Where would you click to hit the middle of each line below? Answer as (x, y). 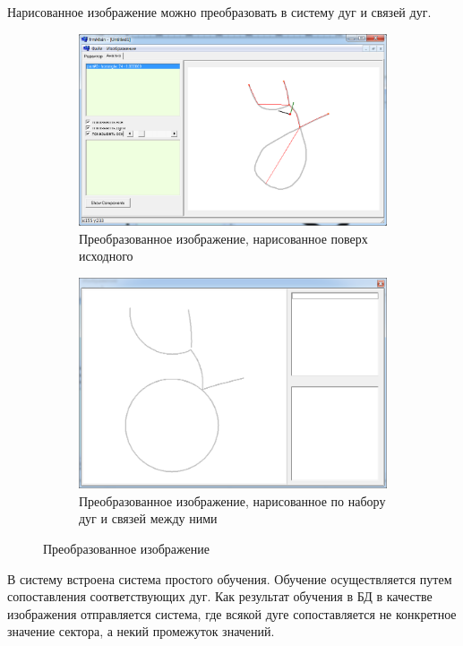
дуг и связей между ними (148, 518)
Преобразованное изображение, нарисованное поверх (223, 238)
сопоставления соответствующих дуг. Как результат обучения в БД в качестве (220, 596)
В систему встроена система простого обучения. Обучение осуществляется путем (230, 578)
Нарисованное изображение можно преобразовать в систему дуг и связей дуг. (219, 12)
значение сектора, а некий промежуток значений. (141, 631)
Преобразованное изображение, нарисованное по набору (232, 500)
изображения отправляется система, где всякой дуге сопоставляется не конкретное (232, 613)
